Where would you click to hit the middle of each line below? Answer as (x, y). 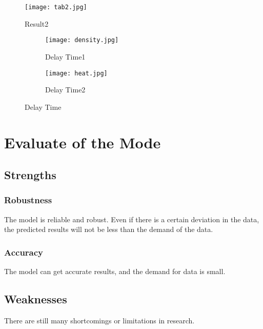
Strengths (30, 175)
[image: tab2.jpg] (56, 7)
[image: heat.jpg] (76, 73)
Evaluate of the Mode (83, 142)
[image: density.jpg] (82, 40)
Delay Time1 (65, 56)
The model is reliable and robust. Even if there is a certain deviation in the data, (132, 219)
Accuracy (24, 252)
